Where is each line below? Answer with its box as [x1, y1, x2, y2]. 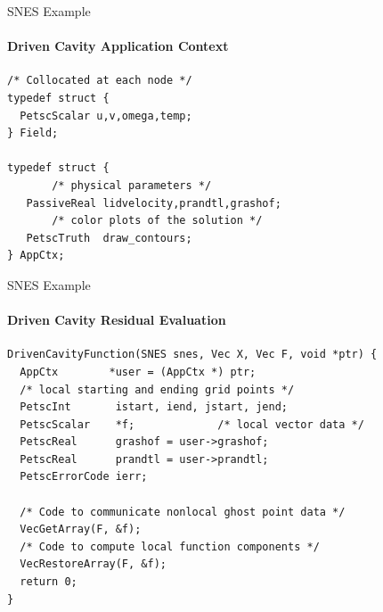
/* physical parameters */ [52, 178, 212, 192]
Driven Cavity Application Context [7, 37, 229, 55]
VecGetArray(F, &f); [20, 523, 142, 536]
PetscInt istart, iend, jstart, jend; [20, 401, 288, 414]
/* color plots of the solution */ [52, 214, 263, 227]
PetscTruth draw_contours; [26, 231, 192, 244]
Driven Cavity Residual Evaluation [7, 310, 226, 329]
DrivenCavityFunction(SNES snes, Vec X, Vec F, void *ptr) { [7, 348, 378, 361]
